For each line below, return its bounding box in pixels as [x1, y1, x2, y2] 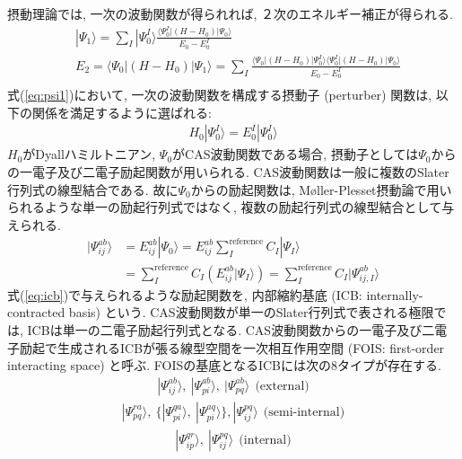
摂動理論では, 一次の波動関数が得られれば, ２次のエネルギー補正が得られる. [7, 4, 453, 22]
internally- [366, 285, 423, 304]
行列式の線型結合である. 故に [7, 180, 179, 199]
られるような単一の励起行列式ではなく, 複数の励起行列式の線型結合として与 [7, 198, 455, 216]
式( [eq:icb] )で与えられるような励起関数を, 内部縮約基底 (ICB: [7, 285, 362, 304]
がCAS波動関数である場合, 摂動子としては [172, 145, 419, 163]
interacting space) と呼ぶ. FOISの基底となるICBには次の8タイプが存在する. [7, 356, 441, 375]
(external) [255, 379, 309, 393]
